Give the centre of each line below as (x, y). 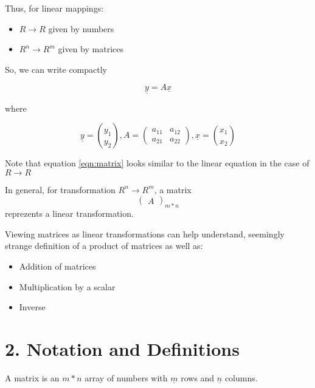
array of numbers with (126, 377)
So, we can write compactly (56, 69)
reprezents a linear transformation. (69, 213)
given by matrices (91, 49)
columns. (241, 377)
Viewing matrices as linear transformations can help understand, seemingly (145, 233)
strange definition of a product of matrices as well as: (104, 246)
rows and (198, 377)
